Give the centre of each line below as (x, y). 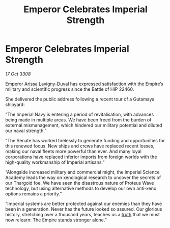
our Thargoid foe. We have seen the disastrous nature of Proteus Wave (80, 183)
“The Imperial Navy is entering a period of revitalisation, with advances (80, 114)
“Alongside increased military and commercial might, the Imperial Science (82, 172)
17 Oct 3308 (18, 74)
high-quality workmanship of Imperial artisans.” (55, 162)
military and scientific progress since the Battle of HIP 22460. (70, 89)
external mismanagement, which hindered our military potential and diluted (84, 125)
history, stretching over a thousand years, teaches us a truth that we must (83, 214)
